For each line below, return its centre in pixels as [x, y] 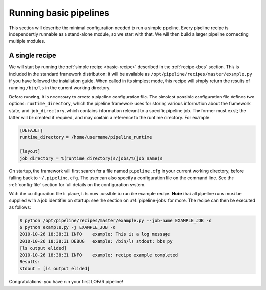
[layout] [30, 151]
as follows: [20, 207]
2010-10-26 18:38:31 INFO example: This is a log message [95, 234]
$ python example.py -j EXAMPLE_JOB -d [67, 227]
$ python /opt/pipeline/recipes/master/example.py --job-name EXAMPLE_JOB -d [116, 221]
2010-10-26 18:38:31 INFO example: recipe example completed [99, 255]
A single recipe [33, 55]
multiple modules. [27, 41]
